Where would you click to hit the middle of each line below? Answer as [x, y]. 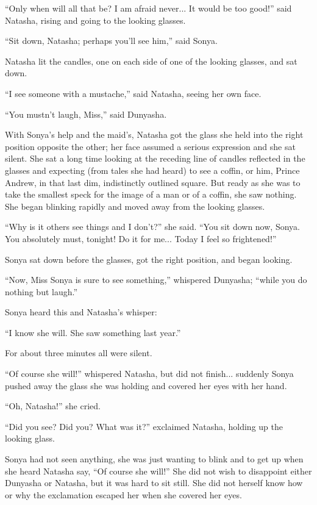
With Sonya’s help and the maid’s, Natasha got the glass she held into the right [154, 134]
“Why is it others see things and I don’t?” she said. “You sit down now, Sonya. [152, 227]
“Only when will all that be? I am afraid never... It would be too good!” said [148, 8]
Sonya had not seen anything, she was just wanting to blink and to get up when [154, 459]
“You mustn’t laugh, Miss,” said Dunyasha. [86, 114]
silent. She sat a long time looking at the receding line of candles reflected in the [155, 158]
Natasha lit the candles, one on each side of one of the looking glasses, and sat [151, 61]
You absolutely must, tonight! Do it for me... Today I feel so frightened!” [141, 238]
